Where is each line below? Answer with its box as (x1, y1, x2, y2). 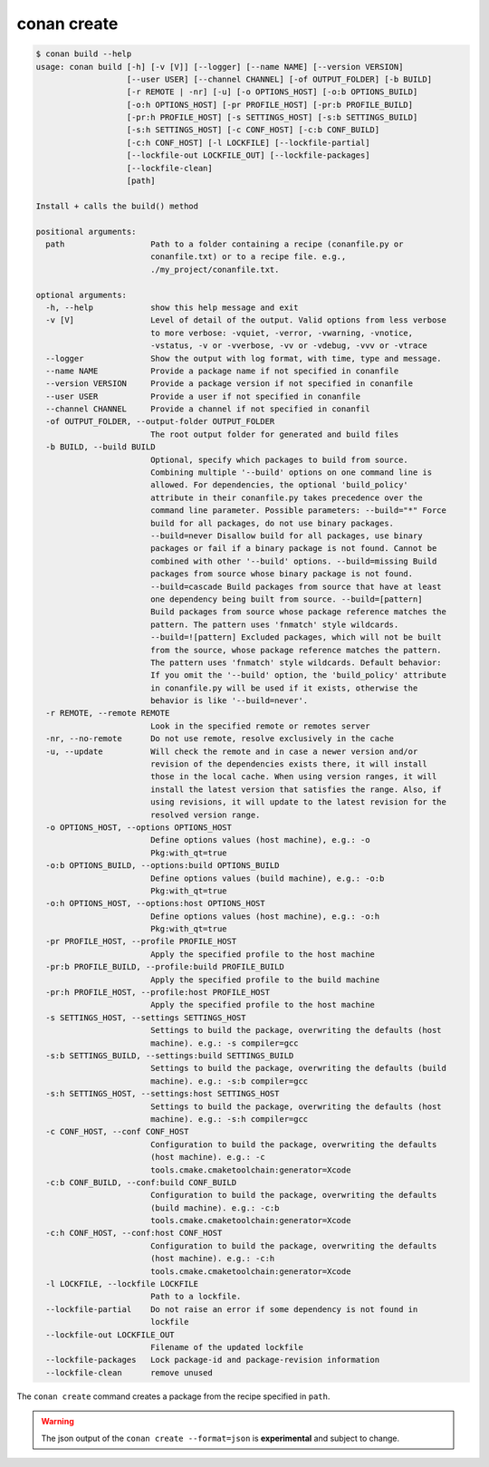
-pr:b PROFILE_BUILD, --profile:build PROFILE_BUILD (45, 961, 284, 972)
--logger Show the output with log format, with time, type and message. (45, 353, 443, 363)
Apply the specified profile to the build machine (149, 974, 380, 985)
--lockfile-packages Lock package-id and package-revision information (45, 1355, 380, 1366)
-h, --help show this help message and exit (45, 302, 299, 313)
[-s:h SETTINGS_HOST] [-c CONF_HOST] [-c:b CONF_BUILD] (126, 125, 380, 135)
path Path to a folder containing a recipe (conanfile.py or (45, 239, 404, 249)
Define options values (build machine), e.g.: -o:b (149, 873, 385, 883)
